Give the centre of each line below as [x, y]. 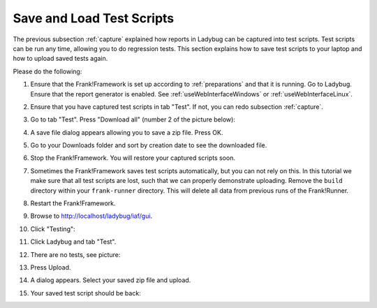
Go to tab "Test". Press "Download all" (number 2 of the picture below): [133, 119]
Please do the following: [47, 71]
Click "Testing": [53, 229]
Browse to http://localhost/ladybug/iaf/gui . [91, 216]
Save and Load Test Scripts [94, 18]
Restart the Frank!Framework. [73, 203]
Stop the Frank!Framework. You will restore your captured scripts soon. [133, 158]
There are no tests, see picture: [75, 254]
